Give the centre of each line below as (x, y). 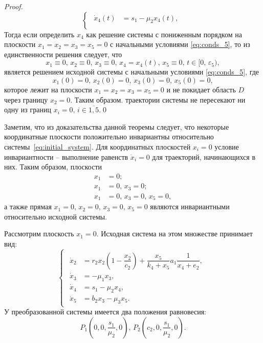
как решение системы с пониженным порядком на (164, 34)
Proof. (14, 6)
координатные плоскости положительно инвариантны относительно (109, 137)
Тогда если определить (39, 34)
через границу (26, 99)
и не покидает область (201, 89)
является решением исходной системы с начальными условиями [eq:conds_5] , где (132, 72)
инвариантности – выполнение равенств (66, 156)
